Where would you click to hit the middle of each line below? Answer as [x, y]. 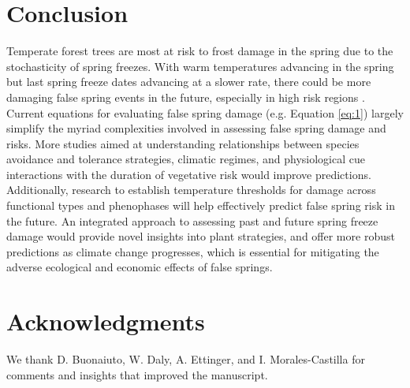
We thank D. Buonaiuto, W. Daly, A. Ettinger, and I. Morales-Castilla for [186, 359]
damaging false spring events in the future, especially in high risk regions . [186, 97]
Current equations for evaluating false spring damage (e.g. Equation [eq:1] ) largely [205, 112]
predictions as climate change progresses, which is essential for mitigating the [193, 251]
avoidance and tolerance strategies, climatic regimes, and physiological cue [186, 159]
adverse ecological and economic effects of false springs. [140, 267]
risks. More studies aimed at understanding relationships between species [183, 143]
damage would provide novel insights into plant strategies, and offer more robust [201, 236]
